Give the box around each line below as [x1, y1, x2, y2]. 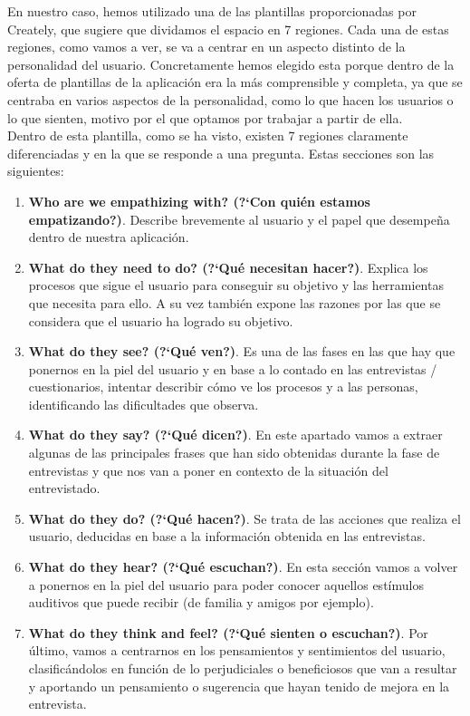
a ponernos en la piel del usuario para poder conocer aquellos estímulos [28, 575, 424, 594]
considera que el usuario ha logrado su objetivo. [28, 311, 293, 330]
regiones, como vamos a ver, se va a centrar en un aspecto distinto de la [7, 37, 406, 56]
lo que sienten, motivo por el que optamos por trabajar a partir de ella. [7, 108, 403, 127]
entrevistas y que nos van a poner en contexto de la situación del [28, 460, 388, 479]
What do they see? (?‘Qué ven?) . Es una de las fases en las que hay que [28, 342, 456, 361]
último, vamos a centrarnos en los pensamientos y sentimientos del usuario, [28, 641, 446, 660]
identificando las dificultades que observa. [28, 394, 259, 413]
